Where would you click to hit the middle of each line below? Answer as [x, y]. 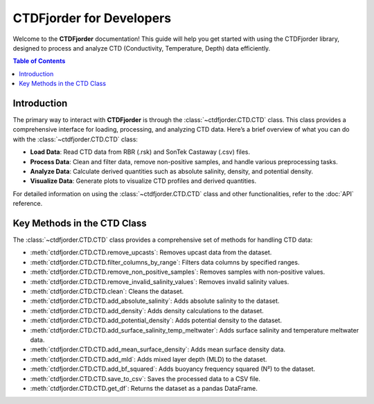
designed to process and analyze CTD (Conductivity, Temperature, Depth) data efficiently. [142, 48]
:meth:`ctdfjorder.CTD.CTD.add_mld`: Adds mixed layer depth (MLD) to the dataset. [149, 359]
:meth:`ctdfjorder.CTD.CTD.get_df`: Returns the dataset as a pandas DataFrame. [144, 388]
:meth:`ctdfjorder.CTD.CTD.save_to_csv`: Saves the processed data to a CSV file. [145, 378]
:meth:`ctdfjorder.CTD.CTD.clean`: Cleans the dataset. [107, 291]
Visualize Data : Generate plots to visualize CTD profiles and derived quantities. [143, 181]
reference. [28, 204]
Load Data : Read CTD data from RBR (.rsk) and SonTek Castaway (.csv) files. [140, 152]
